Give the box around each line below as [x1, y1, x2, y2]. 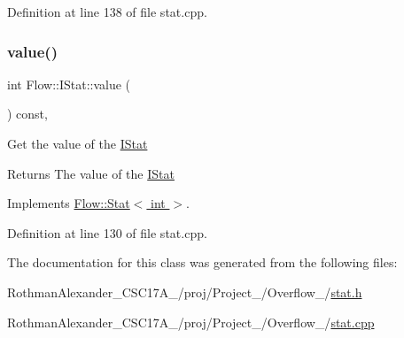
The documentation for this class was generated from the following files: [7, 253, 398, 272]
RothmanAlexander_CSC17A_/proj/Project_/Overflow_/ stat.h [7, 282, 362, 301]
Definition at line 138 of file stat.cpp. [7, 3, 207, 20]
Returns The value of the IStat [7, 164, 175, 182]
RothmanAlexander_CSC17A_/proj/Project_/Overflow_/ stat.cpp [7, 312, 375, 331]
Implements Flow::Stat [7, 194, 130, 212]
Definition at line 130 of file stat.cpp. [7, 223, 207, 242]
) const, [7, 104, 48, 123]
